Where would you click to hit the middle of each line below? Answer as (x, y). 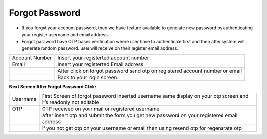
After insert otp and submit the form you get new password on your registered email (140, 115)
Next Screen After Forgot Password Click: (53, 87)
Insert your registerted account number (103, 58)
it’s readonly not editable (70, 102)
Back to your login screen (87, 78)
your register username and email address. (65, 34)
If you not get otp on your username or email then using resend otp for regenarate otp (142, 128)
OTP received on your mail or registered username (101, 109)
